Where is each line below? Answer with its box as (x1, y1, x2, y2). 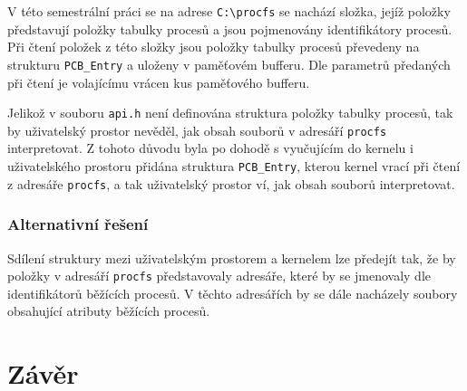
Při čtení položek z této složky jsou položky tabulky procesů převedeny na (7, 37, 420, 56)
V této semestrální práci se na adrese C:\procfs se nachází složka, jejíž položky (7, 2, 451, 20)
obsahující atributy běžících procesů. (7, 301, 210, 320)
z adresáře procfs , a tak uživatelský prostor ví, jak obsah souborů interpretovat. (7, 174, 455, 193)
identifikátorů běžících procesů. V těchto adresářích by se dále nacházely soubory (7, 283, 458, 302)
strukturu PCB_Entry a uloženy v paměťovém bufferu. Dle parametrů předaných (7, 54, 451, 73)
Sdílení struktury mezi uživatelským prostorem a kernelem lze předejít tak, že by (7, 248, 456, 267)
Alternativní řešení (7, 213, 149, 235)
